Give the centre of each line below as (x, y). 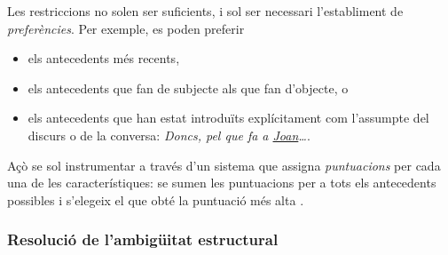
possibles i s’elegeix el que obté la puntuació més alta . (156, 199)
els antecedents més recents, (104, 58)
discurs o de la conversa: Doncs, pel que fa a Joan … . (169, 135)
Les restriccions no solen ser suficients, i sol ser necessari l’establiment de (205, 11)
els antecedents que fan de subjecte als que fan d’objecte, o (188, 88)
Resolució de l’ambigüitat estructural (143, 239)
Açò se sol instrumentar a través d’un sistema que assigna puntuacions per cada (224, 165)
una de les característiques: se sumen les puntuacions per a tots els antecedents (222, 183)
